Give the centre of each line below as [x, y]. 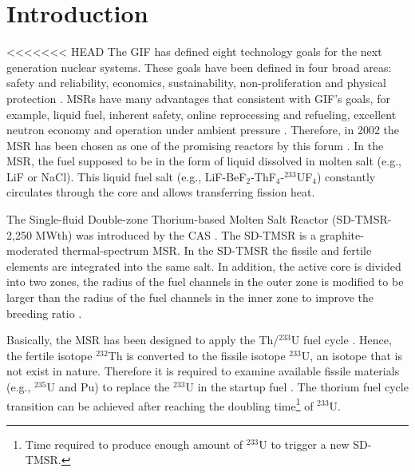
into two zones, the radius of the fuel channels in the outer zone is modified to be [205, 282]
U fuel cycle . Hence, [341, 340]
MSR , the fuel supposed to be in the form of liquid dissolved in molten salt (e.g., [204, 161]
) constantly [346, 176]
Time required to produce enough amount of [134, 444]
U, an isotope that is [352, 355]
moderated [32, 250]
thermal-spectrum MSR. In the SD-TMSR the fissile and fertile [217, 250]
